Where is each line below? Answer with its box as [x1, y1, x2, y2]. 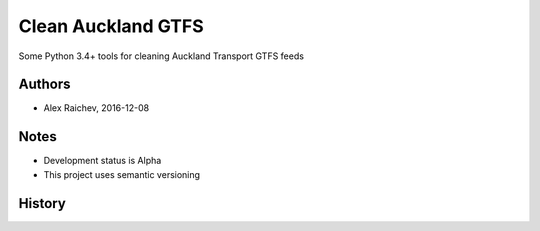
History [18, 195, 67, 212]
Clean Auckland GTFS [18, 15, 204, 37]
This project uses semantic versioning [43, 168, 200, 180]
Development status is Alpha [43, 155, 162, 167]
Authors [18, 76, 71, 93]
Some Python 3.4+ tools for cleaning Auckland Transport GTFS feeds [18, 50, 305, 62]
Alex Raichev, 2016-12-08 [43, 102, 150, 114]
